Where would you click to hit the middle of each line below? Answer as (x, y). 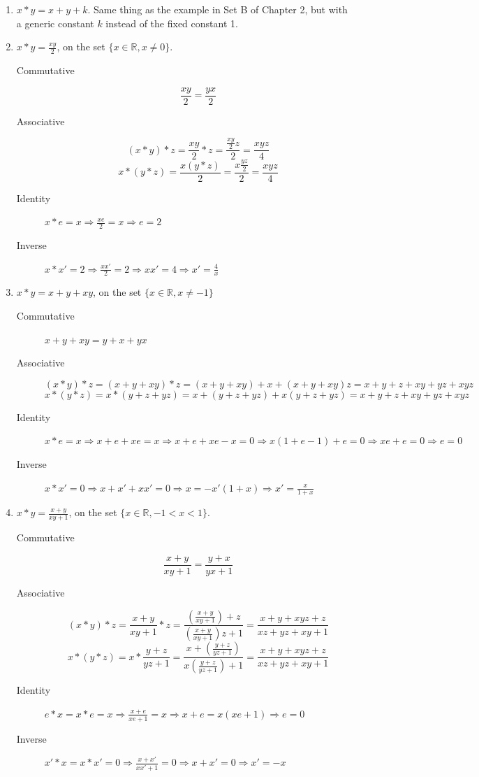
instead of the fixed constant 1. (172, 23)
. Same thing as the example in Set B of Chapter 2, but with (218, 9)
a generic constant (55, 23)
